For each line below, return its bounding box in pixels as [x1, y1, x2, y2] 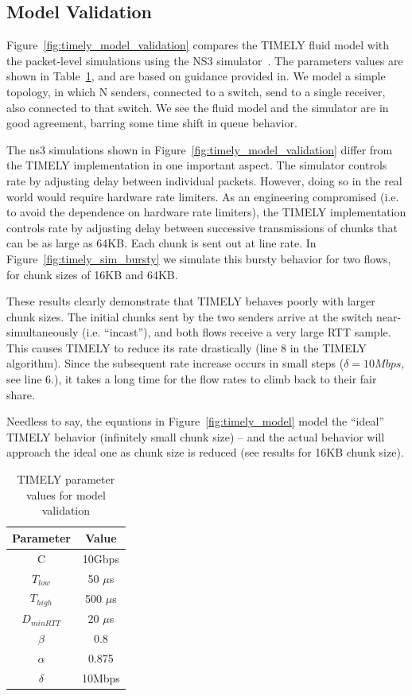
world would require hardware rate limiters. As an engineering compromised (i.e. [6, 188, 399, 204]
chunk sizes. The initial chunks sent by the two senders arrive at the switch [6, 308, 373, 325]
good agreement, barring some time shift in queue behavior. [6, 115, 297, 131]
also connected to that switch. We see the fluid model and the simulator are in [6, 99, 389, 115]
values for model [25, 486, 106, 503]
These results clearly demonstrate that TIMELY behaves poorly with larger [6, 293, 375, 309]
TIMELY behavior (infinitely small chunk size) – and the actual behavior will [6, 428, 385, 445]
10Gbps [82, 550, 119, 566]
